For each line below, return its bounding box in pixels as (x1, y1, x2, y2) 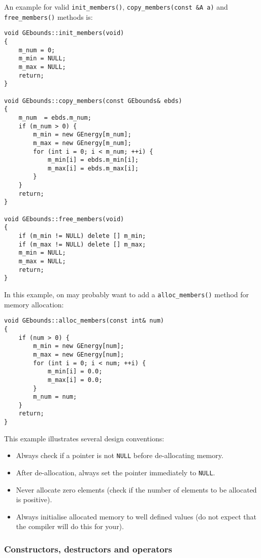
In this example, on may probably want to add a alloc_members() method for (4, 289, 249, 299)
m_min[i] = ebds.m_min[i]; (47, 156, 139, 164)
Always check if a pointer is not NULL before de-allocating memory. (16, 450, 223, 461)
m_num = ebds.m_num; (18, 114, 91, 121)
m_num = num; (33, 393, 77, 401)
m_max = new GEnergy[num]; (33, 351, 124, 358)
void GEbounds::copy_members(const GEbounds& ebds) (4, 97, 182, 104)
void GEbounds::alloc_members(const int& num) (4, 317, 164, 325)
